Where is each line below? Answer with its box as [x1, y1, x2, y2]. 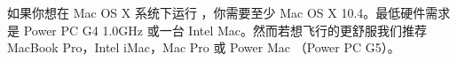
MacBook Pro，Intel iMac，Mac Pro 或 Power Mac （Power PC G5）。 [7, 38, 400, 57]
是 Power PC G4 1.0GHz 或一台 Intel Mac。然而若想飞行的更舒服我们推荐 [7, 20, 428, 39]
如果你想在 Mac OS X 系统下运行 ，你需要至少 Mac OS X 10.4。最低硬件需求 [7, 4, 451, 21]
